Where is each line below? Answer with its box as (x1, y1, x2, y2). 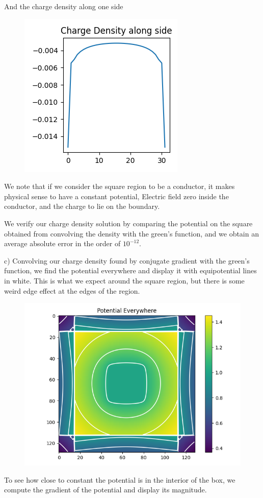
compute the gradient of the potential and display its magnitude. (4, 484, 207, 495)
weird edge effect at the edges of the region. (4, 285, 140, 296)
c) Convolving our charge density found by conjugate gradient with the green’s (4, 255, 250, 266)
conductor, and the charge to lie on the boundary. (4, 201, 160, 211)
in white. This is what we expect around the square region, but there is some (4, 275, 245, 286)
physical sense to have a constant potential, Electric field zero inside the (4, 191, 229, 201)
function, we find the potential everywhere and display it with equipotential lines (4, 265, 257, 276)
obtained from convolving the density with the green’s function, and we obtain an (4, 228, 259, 239)
